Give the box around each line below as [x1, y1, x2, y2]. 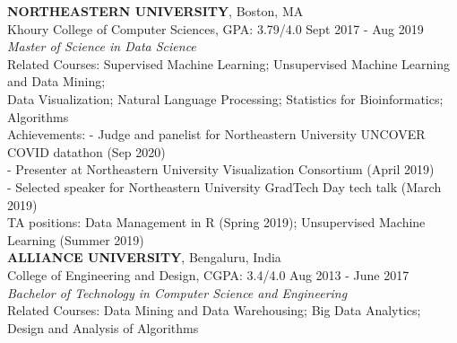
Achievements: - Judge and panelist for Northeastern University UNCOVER [7, 125, 426, 144]
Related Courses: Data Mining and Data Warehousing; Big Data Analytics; [7, 301, 421, 320]
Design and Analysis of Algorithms [7, 318, 199, 337]
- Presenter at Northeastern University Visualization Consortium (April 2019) [7, 160, 435, 179]
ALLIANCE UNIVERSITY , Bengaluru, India [7, 248, 281, 267]
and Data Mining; [7, 72, 106, 91]
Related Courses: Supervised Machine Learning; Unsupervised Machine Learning [7, 54, 450, 73]
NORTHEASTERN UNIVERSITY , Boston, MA [7, 2, 304, 20]
